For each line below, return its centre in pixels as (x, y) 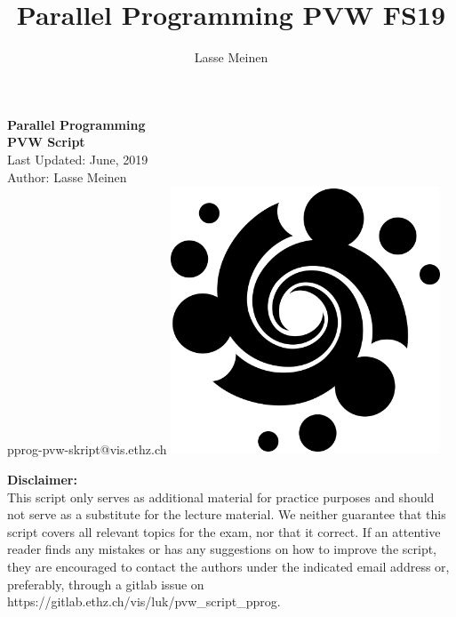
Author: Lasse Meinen (67, 176)
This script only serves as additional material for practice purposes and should (221, 497)
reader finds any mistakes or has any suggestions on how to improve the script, (222, 549)
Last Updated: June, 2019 (78, 159)
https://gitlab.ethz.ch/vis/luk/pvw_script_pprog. (144, 601)
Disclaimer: (42, 480)
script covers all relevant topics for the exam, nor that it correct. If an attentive (224, 531)
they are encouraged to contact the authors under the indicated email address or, (228, 567)
